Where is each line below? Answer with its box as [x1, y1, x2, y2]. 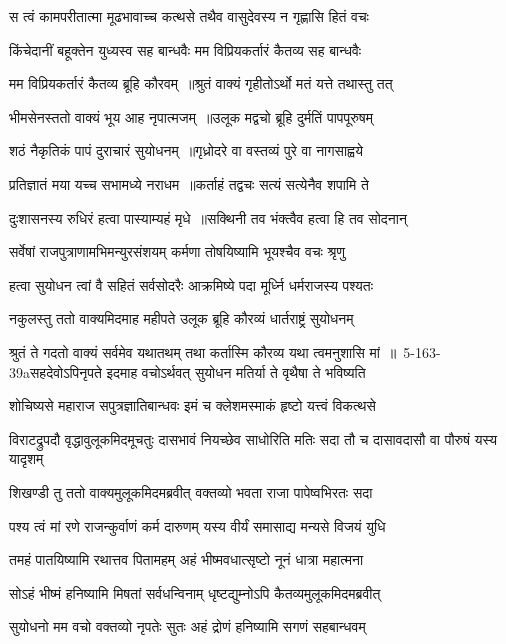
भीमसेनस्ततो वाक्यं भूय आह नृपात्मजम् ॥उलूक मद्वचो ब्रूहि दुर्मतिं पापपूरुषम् [9, 106, 373, 127]
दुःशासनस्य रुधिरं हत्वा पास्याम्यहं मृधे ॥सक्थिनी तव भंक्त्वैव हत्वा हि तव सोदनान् [9, 207, 407, 228]
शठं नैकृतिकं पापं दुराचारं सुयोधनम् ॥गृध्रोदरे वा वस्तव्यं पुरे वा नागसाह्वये [9, 140, 364, 161]
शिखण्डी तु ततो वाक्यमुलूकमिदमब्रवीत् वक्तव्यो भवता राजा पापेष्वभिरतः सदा [9, 481, 373, 502]
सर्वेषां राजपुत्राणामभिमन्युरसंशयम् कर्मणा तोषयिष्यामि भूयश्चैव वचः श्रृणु [9, 241, 345, 262]
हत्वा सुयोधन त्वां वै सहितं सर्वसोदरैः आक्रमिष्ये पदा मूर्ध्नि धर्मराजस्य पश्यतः [9, 274, 374, 295]
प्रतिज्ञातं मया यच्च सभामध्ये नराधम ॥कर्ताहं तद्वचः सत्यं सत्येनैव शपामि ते [9, 173, 369, 194]
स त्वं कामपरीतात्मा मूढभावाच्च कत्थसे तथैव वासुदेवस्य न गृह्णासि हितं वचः [9, 6, 369, 26]
